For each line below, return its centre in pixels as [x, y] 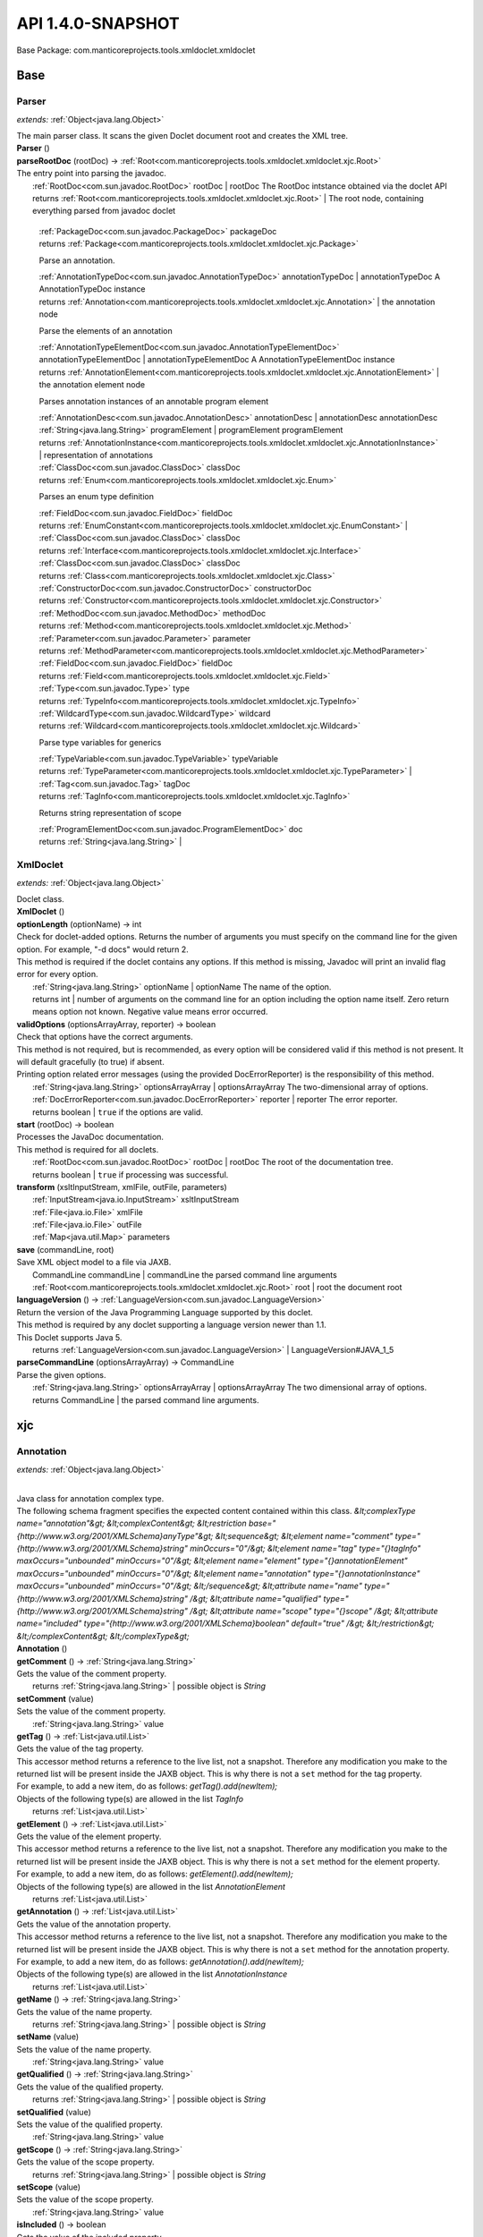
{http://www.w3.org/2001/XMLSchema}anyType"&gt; [115, 1535]
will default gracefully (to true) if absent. [90, 1062]
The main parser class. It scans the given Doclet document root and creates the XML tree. [182, 136]
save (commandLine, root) [65, 1249]
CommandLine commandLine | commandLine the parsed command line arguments [185, 1274]
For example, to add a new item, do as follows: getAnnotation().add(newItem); [160, 1961]
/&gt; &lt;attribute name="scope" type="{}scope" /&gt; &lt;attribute [314, 1612]
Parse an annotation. [77, 260]
